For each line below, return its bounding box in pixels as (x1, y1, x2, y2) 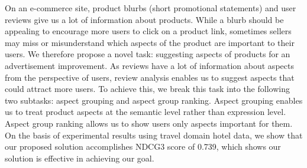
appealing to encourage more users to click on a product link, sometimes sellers (5, 25, 292, 37)
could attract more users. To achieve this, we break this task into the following (5, 83, 290, 95)
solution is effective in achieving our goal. (5, 151, 154, 164)
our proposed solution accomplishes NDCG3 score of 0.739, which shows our (5, 140, 281, 153)
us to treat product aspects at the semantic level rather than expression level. (5, 106, 286, 118)
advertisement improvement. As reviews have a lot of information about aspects (5, 59, 294, 71)
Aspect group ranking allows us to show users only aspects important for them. (5, 117, 293, 129)
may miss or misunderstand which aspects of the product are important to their (5, 36, 295, 48)
